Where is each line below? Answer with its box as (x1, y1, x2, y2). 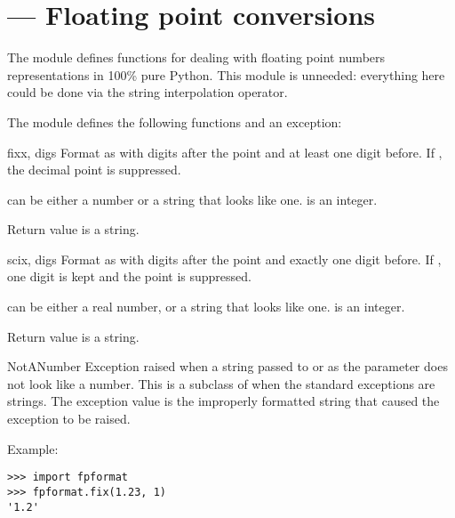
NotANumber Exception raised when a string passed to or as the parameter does (7, 357, 448, 376)
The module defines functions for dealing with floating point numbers (7, 48, 386, 67)
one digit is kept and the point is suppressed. (7, 267, 251, 286)
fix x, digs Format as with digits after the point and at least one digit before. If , (7, 142, 443, 161)
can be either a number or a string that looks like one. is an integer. (7, 190, 378, 208)
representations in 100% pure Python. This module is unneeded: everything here (7, 65, 445, 84)
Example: (7, 439, 59, 457)
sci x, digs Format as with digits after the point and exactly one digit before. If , (7, 249, 442, 268)
